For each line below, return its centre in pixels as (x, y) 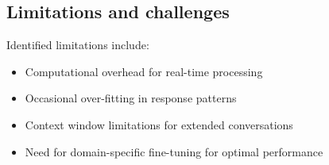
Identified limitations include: (78, 45)
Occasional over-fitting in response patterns (131, 98)
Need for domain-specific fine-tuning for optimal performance (174, 151)
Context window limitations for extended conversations (159, 124)
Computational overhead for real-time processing (144, 71)
